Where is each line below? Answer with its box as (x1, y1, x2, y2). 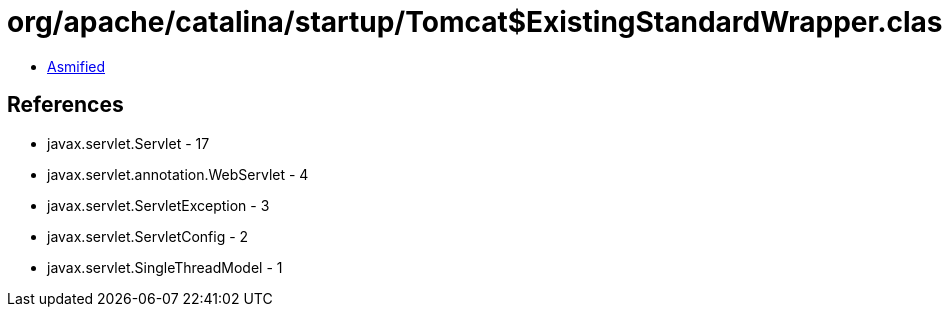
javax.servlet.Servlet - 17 (47, 134, 210, 152)
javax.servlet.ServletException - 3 (47, 196, 270, 214)
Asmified (47, 57, 106, 75)
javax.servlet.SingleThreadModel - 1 (47, 258, 283, 276)
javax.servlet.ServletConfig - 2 (47, 227, 249, 245)
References (7, 92, 124, 118)
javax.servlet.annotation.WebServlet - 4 (47, 165, 309, 183)
